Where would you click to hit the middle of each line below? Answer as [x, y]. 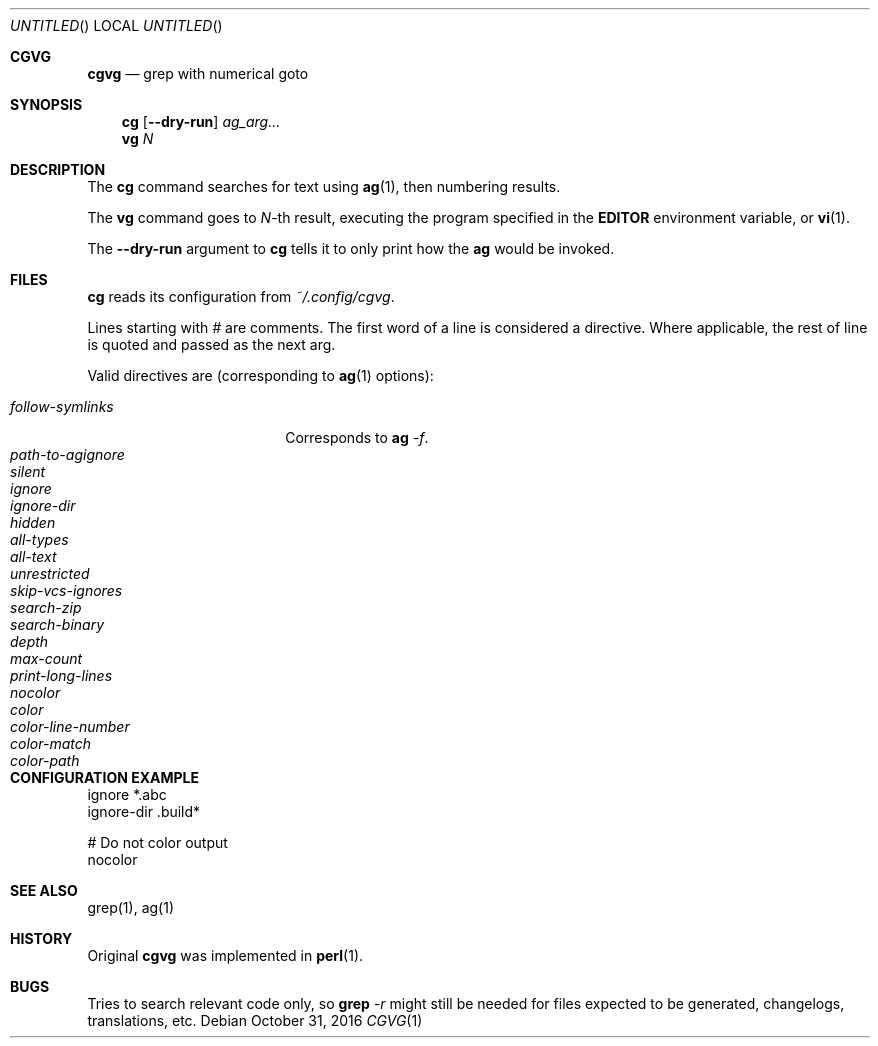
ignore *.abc [127, 794]
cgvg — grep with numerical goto [198, 73]
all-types [39, 539]
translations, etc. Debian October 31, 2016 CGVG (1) [255, 1020]
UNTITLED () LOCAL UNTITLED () [116, 25]
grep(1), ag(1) [130, 907]
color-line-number [70, 726]
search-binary [57, 624]
